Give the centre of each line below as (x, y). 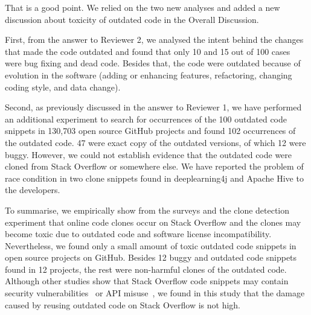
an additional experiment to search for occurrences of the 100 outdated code (146, 119)
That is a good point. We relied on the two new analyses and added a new (143, 7)
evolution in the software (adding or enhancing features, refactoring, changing (149, 75)
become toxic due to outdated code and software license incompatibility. (138, 234)
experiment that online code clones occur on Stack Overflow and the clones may (153, 222)
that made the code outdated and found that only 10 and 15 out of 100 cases (148, 51)
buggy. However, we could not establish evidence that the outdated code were (149, 154)
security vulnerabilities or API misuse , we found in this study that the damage (155, 293)
